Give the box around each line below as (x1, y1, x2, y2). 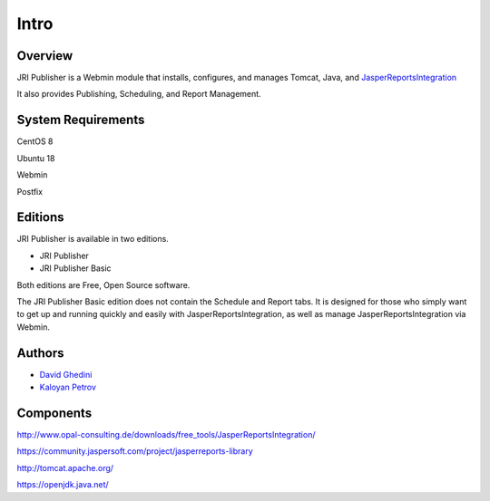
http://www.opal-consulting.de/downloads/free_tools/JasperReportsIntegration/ (16, 429, 316, 439)
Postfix (16, 186, 44, 197)
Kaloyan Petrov (39, 381, 97, 393)
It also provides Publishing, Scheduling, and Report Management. (16, 89, 262, 100)
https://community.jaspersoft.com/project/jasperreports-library (16, 446, 253, 457)
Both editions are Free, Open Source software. (16, 279, 191, 290)
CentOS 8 (16, 136, 54, 147)
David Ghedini (39, 369, 93, 380)
